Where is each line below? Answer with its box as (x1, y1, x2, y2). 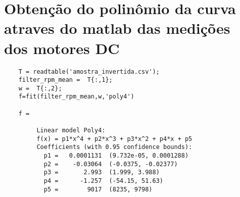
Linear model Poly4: (36, 127, 106, 134)
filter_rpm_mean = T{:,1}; (18, 76, 113, 84)
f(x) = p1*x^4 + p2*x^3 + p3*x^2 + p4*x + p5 (36, 135, 193, 142)
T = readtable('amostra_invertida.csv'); (18, 68, 160, 75)
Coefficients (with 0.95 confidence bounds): (36, 143, 193, 151)
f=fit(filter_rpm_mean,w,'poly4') (18, 93, 134, 101)
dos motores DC (4, 37, 120, 58)
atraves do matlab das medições (4, 18, 230, 38)
